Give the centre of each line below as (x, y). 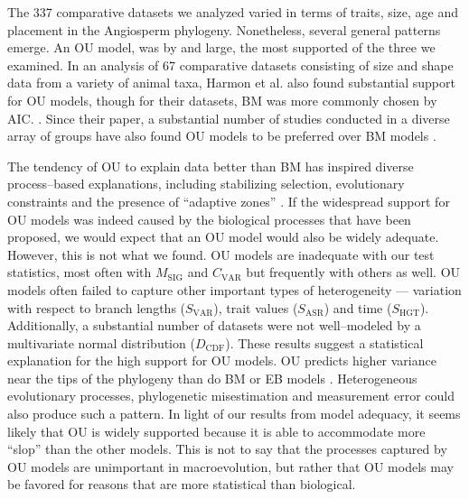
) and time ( (358, 307)
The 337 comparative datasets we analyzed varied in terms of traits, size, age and (233, 12)
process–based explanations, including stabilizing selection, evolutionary (206, 184)
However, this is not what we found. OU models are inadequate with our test (221, 254)
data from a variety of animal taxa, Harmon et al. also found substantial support (231, 83)
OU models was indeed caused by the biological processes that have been (209, 219)
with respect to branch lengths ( (97, 307)
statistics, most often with (80, 272)
